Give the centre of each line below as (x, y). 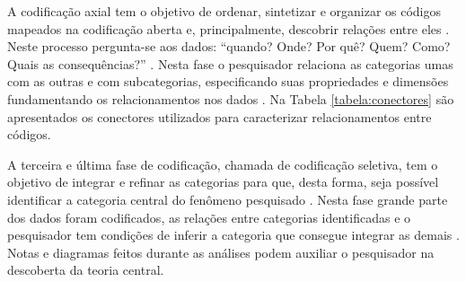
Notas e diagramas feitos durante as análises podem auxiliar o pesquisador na (221, 252)
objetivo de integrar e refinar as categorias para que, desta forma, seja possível (223, 182)
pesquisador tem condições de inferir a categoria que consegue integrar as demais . (233, 235)
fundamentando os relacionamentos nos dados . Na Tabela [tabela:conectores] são (231, 98)
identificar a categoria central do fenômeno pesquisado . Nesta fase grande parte (228, 199)
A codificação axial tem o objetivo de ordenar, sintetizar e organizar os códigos (224, 11)
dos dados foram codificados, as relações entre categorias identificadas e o (209, 217)
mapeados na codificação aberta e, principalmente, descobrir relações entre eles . (229, 28)
